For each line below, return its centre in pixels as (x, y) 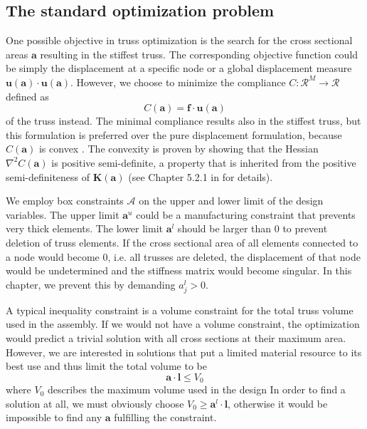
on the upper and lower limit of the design (231, 201)
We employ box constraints (65, 201)
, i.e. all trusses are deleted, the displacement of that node (234, 256)
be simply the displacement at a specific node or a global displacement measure (179, 68)
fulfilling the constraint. (165, 417)
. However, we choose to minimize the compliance (178, 82)
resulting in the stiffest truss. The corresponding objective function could (199, 54)
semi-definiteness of (48, 176)
